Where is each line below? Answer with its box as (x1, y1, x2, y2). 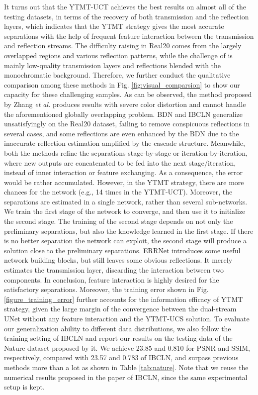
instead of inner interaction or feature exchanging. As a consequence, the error (4, 167, 243, 178)
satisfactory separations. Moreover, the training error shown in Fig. (4, 284, 209, 295)
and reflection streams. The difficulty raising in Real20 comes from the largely (4, 40, 242, 51)
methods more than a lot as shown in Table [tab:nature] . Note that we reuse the (4, 362, 249, 372)
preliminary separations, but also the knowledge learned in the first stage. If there (4, 225, 254, 236)
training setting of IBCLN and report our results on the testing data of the (4, 333, 233, 343)
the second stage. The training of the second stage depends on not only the (4, 216, 233, 226)
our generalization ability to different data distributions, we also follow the (4, 323, 231, 333)
